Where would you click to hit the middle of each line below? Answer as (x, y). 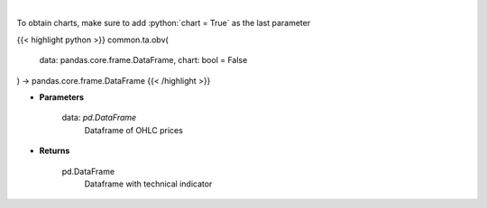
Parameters (62, 97)
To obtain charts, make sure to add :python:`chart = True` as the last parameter (164, 23)
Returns (55, 151)
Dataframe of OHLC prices (134, 130)
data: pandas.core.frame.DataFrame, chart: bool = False (143, 60)
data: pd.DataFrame (99, 118)
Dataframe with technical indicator (148, 184)
